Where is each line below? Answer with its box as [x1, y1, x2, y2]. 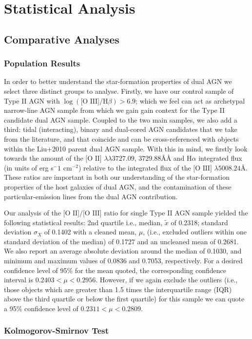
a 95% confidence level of [4, 303, 78, 314]
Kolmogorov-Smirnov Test [4, 324, 109, 336]
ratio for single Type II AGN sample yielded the [104, 208, 248, 218]
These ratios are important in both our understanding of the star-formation [4, 172, 230, 182]
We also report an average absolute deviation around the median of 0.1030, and [4, 246, 242, 256]
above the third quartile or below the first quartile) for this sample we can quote [4, 294, 245, 304]
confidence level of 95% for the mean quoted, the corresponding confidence [4, 265, 226, 275]
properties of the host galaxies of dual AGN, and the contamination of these [4, 181, 232, 191]
